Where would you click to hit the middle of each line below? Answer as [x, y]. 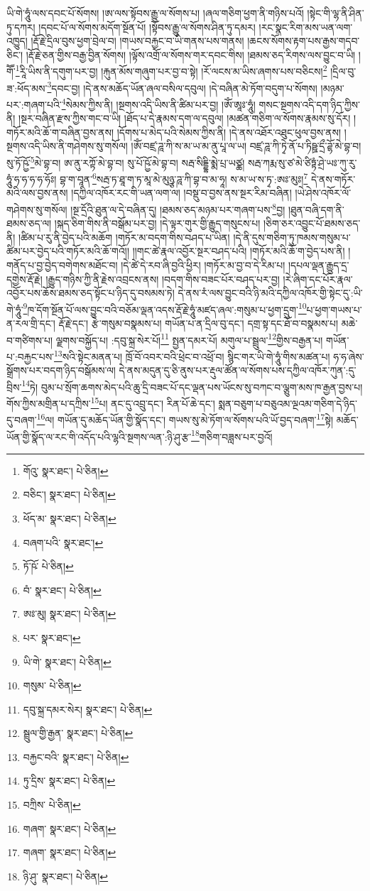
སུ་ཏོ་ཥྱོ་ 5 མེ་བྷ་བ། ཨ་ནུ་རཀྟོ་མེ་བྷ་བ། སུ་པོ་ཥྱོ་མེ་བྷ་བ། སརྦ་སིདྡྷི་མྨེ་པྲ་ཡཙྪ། [126, 161]
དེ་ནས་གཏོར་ [333, 179]
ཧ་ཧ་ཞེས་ [349, 356]
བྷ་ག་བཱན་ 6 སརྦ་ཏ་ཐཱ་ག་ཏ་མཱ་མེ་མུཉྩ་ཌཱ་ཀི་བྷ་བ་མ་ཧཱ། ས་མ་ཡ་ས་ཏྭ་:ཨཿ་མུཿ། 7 [184, 178]
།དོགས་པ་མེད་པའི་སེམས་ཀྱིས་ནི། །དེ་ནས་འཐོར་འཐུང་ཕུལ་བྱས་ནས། [229, 132]
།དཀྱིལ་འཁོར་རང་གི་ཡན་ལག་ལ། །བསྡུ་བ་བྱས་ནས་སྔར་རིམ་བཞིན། [181, 193]
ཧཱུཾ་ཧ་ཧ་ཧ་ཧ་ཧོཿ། [32, 179]
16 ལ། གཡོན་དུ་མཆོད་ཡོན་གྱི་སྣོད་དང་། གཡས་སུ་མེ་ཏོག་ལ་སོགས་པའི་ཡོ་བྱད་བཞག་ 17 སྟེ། [185, 419]
